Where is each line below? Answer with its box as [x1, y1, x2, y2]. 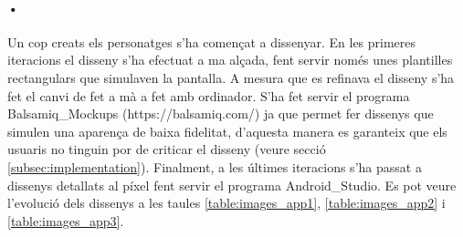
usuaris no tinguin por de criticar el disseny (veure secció [7, 139, 326, 159]
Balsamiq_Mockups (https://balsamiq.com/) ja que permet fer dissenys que [7, 104, 434, 123]
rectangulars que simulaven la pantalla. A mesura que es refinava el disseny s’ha [7, 67, 455, 87]
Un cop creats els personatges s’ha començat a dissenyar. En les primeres [7, 32, 416, 51]
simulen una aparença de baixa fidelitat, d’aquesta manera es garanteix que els [7, 121, 447, 140]
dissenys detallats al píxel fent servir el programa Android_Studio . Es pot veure [7, 175, 457, 194]
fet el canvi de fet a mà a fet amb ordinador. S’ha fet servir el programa [7, 86, 410, 105]
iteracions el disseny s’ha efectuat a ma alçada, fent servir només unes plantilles [7, 50, 453, 69]
